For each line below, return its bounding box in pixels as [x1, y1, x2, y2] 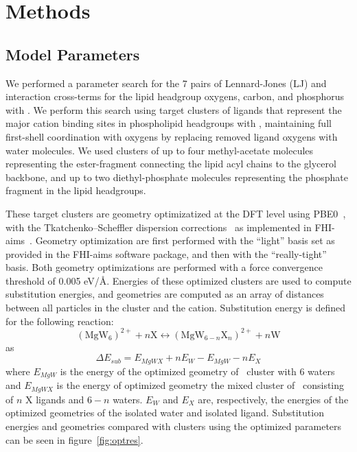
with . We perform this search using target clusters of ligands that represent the [5, 102, 342, 117]
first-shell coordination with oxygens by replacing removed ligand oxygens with [5, 129, 338, 143]
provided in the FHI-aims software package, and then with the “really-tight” [5, 246, 327, 261]
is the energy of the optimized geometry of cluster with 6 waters [60, 364, 335, 378]
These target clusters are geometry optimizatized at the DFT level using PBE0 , [5, 206, 346, 220]
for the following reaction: [5, 313, 114, 328]
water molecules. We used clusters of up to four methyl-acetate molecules [5, 143, 314, 157]
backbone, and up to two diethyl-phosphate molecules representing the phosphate [5, 169, 348, 184]
